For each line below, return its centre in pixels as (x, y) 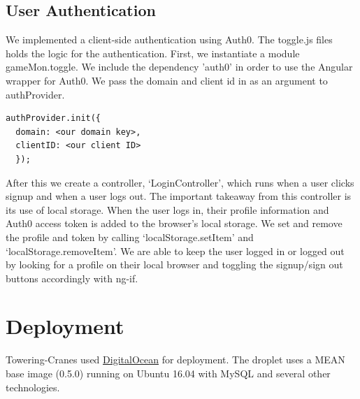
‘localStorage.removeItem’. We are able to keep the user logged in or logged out (175, 251)
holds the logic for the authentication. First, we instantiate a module (153, 53)
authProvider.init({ (53, 118)
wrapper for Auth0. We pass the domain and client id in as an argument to (167, 80)
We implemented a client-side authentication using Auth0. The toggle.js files (169, 39)
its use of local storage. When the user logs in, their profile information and (167, 209)
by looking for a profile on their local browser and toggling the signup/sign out (174, 264)
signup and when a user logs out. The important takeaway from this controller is (179, 196)
